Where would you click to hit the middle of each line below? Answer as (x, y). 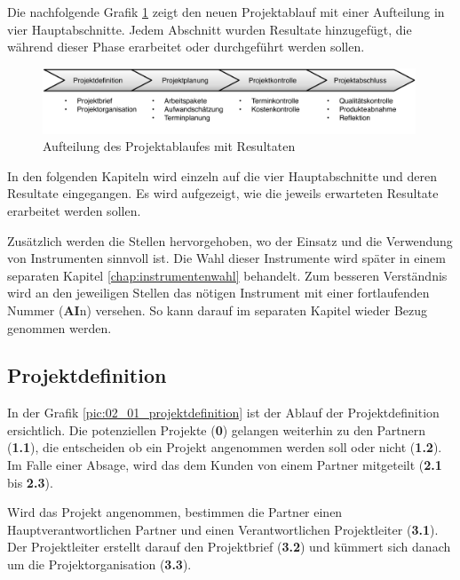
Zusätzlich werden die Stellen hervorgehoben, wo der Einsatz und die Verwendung (230, 240)
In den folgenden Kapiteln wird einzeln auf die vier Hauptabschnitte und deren (222, 175)
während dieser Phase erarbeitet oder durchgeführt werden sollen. (186, 47)
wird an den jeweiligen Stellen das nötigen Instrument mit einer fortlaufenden (218, 293)
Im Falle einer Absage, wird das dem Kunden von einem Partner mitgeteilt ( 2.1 (225, 465)
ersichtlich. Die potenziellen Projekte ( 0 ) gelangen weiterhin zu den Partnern (216, 429)
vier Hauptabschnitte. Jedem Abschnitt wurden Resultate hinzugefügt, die (210, 29)
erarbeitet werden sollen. (74, 210)
